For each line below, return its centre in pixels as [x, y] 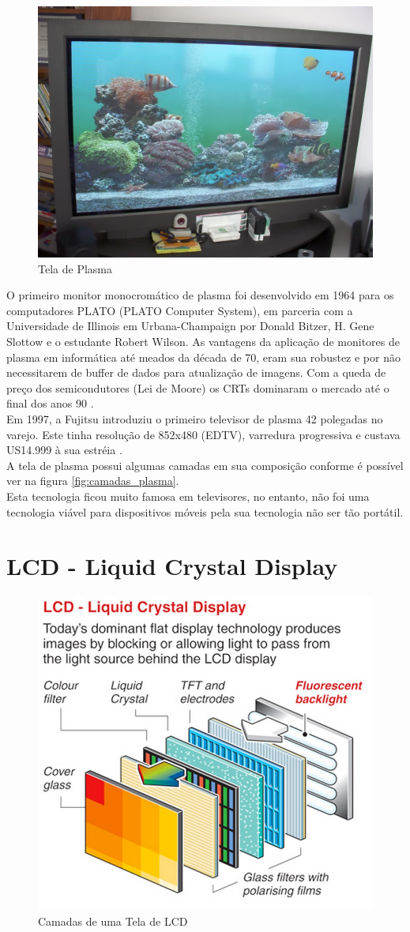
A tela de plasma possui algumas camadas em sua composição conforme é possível [205, 465]
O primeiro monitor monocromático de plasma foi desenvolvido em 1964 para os [200, 295]
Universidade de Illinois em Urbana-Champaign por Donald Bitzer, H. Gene [190, 326]
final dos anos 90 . [50, 403]
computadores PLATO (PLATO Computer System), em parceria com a [180, 310]
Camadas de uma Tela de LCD [113, 921]
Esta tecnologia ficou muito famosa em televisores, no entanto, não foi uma [188, 496]
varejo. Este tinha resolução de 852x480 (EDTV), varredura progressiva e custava [203, 434]
